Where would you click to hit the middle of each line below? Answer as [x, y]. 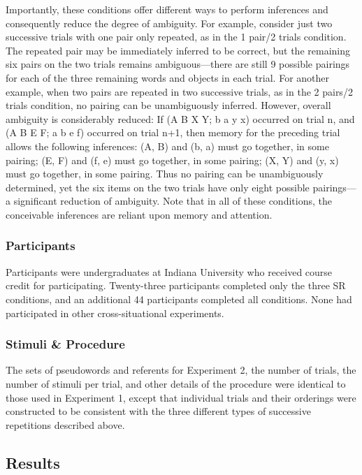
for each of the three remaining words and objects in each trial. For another [168, 77]
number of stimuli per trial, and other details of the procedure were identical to [176, 383]
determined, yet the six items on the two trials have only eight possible [158, 187]
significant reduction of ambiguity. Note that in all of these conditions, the [173, 201]
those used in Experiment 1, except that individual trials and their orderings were [181, 397]
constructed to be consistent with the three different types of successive [158, 411]
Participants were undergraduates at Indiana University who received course [169, 271]
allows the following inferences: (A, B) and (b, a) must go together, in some [167, 146]
